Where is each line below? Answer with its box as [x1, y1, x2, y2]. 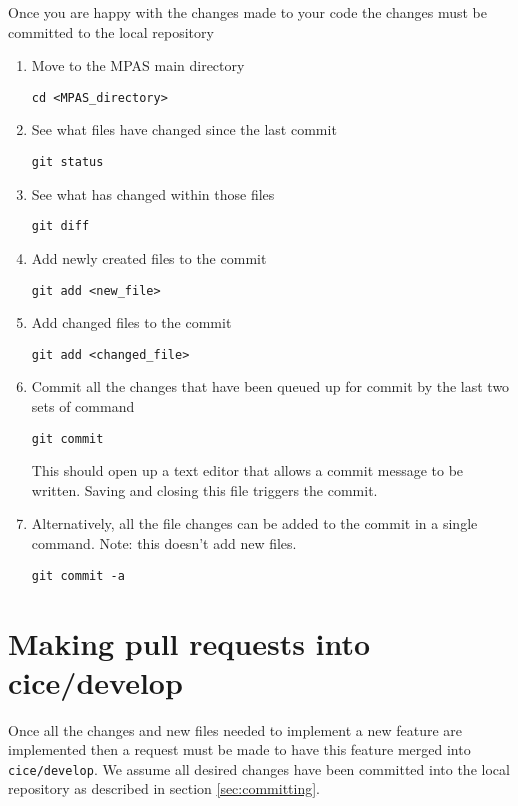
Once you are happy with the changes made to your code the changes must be [8, 2, 487, 22]
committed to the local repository [8, 21, 214, 42]
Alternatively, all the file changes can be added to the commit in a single [31, 513, 478, 534]
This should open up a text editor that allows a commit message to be [31, 460, 464, 481]
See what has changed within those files [31, 183, 275, 204]
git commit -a [31, 568, 125, 583]
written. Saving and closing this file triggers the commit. [31, 479, 378, 500]
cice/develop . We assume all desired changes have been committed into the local [8, 758, 510, 779]
